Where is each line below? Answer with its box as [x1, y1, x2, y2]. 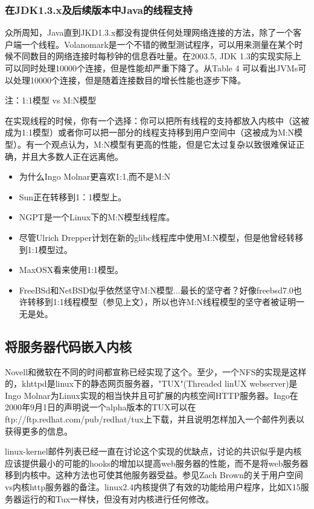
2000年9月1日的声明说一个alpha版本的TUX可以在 [5, 401, 196, 413]
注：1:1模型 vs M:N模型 [5, 94, 97, 107]
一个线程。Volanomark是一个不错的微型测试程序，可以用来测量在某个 [21, 38, 295, 50]
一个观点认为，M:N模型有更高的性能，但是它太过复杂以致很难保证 [34, 137, 296, 150]
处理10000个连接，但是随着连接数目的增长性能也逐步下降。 [13, 73, 246, 86]
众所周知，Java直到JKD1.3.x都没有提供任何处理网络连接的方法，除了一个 [5, 26, 293, 39]
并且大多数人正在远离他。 [21, 149, 123, 162]
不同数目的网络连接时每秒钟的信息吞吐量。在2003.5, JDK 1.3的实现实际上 [13, 50, 301, 62]
